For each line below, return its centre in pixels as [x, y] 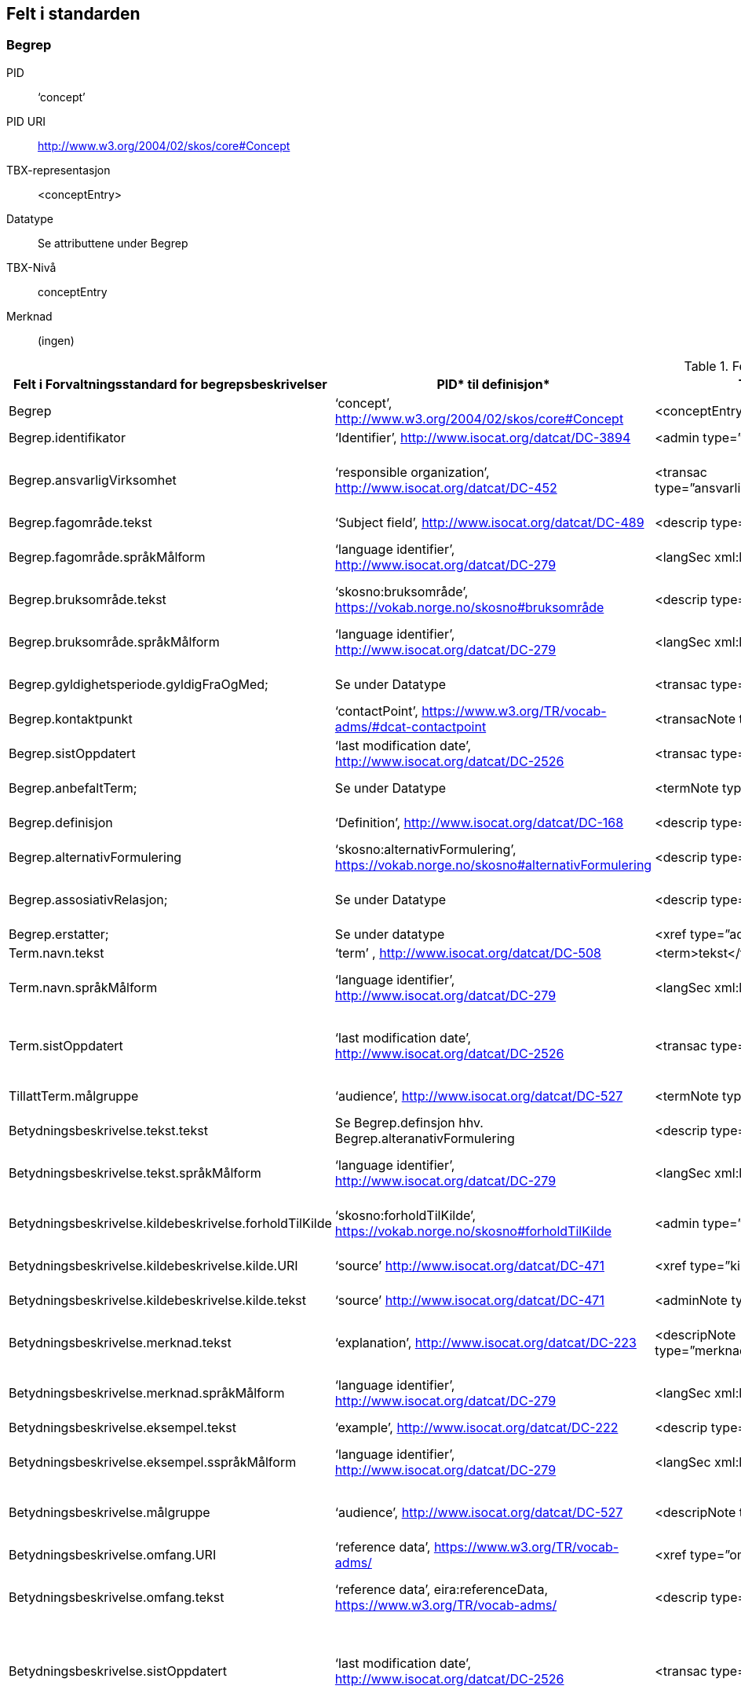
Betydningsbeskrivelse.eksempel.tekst [122, 1427]
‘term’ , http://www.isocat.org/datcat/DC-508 [468, 953]
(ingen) [56, 340]
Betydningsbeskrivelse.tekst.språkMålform [135, 1173]
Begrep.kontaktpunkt [71, 718]
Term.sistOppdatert [66, 1045]
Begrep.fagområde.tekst [80, 522]
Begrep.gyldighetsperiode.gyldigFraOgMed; [139, 684]
